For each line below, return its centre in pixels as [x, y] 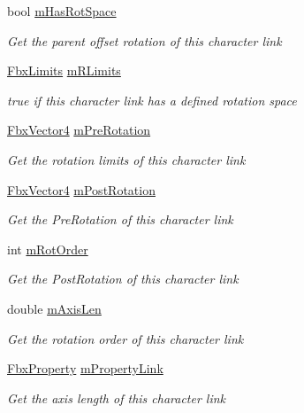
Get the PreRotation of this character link [120, 219]
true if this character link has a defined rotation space [152, 100]
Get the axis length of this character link [117, 397]
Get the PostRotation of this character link [123, 279]
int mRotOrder [48, 249]
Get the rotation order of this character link [125, 338]
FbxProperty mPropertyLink [85, 368]
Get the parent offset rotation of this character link [144, 40]
